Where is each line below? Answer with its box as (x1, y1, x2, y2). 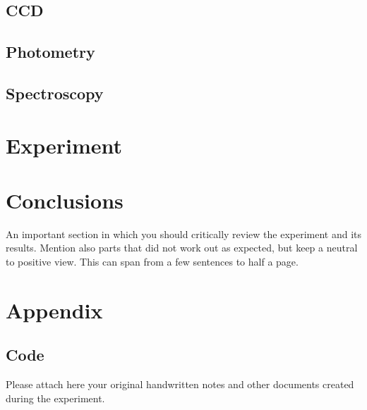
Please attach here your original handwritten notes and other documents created (6, 377, 354, 392)
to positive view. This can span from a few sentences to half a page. (6, 254, 299, 269)
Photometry (6, 41, 95, 63)
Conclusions (6, 185, 124, 214)
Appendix (6, 295, 103, 324)
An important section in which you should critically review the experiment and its (6, 226, 362, 241)
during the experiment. (6, 390, 105, 405)
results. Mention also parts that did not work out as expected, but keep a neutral (6, 240, 358, 255)
